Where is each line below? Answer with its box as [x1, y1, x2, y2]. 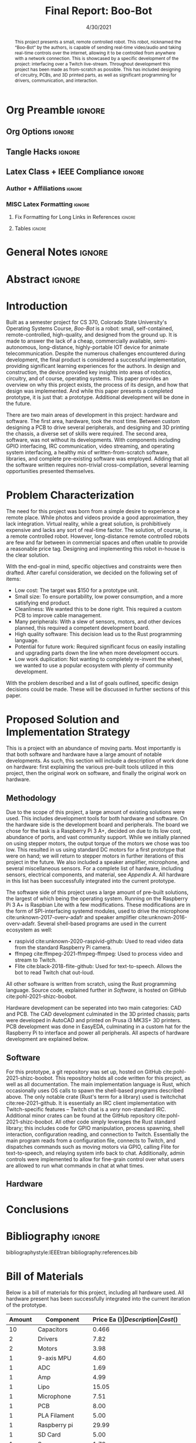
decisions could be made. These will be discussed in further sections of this [6, 686, 190, 693]
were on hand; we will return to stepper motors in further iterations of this [6, 852, 184, 860]
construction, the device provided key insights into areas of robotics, [6, 369, 173, 376]
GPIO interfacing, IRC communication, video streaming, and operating [6, 443, 175, 450]
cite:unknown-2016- [138, 914, 188, 921]
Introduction [6, 299, 68, 312]
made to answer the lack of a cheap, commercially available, [6, 337, 153, 345]
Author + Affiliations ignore [6, 184, 83, 192]
